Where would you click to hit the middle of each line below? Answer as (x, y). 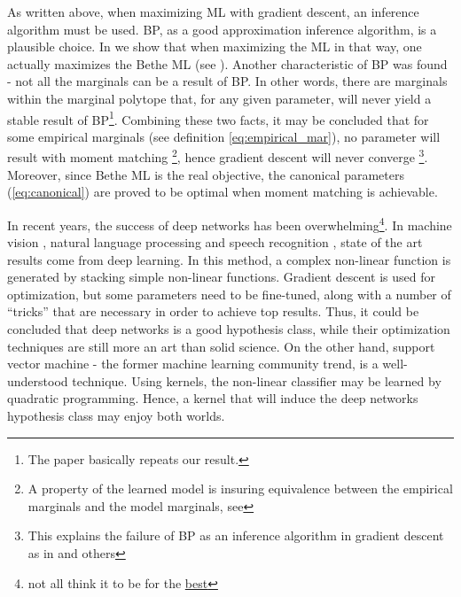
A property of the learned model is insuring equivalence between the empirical (240, 488)
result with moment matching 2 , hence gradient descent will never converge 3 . (218, 156)
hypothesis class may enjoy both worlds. (116, 416)
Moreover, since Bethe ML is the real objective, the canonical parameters (206, 174)
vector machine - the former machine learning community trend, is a (193, 364)
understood (38, 380)
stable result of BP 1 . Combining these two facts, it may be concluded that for (218, 118)
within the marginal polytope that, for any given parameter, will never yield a (219, 98)
